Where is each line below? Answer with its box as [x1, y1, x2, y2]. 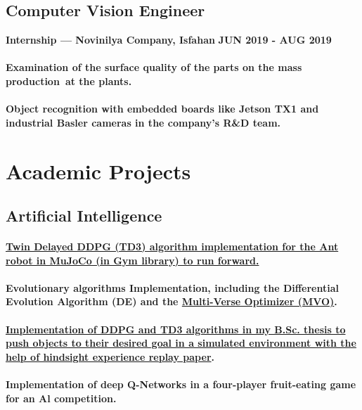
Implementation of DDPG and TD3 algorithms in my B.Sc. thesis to [6, 321, 346, 336]
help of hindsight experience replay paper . [6, 349, 214, 364]
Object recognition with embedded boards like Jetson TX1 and [6, 101, 319, 116]
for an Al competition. [6, 390, 117, 405]
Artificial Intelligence [6, 205, 162, 226]
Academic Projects [6, 156, 191, 185]
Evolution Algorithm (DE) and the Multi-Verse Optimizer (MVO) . [6, 294, 337, 309]
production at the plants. [6, 73, 132, 88]
